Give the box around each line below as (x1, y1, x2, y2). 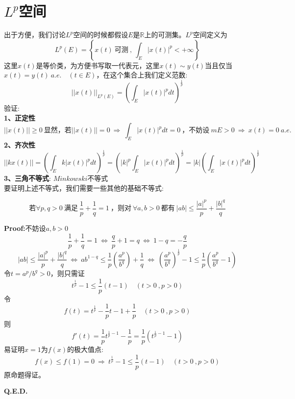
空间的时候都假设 (73, 29, 128, 40)
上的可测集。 (144, 29, 186, 40)
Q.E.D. (4, 386, 28, 396)
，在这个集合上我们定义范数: (96, 70, 188, 80)
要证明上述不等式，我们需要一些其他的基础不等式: (4, 182, 164, 193)
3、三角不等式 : (4, 173, 51, 183)
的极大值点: (67, 344, 103, 354)
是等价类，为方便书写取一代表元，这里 (36, 60, 160, 70)
